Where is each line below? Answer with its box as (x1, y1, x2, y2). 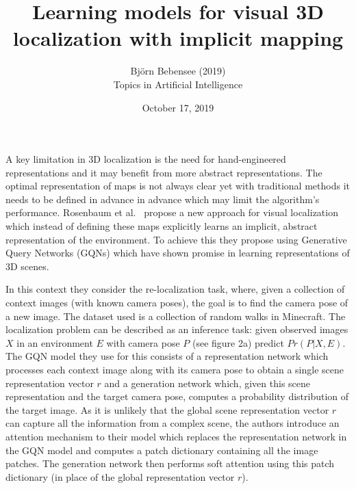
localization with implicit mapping (12, 24, 344, 52)
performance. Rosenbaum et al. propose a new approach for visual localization (5, 205, 338, 220)
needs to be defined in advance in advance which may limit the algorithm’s (5, 191, 320, 206)
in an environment (16, 335, 93, 349)
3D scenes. (5, 259, 49, 273)
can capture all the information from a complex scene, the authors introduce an (5, 416, 340, 430)
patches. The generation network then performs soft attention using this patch (5, 456, 335, 471)
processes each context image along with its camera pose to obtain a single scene (5, 362, 344, 376)
